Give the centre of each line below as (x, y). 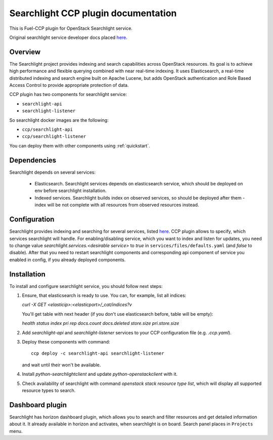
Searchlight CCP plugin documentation (93, 13)
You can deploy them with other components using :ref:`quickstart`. (80, 145)
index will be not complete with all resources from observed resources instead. (117, 205)
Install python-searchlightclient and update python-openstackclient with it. (100, 374)
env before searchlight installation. (71, 191)
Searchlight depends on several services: (53, 172)
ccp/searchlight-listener (54, 137)
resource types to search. (49, 390)
